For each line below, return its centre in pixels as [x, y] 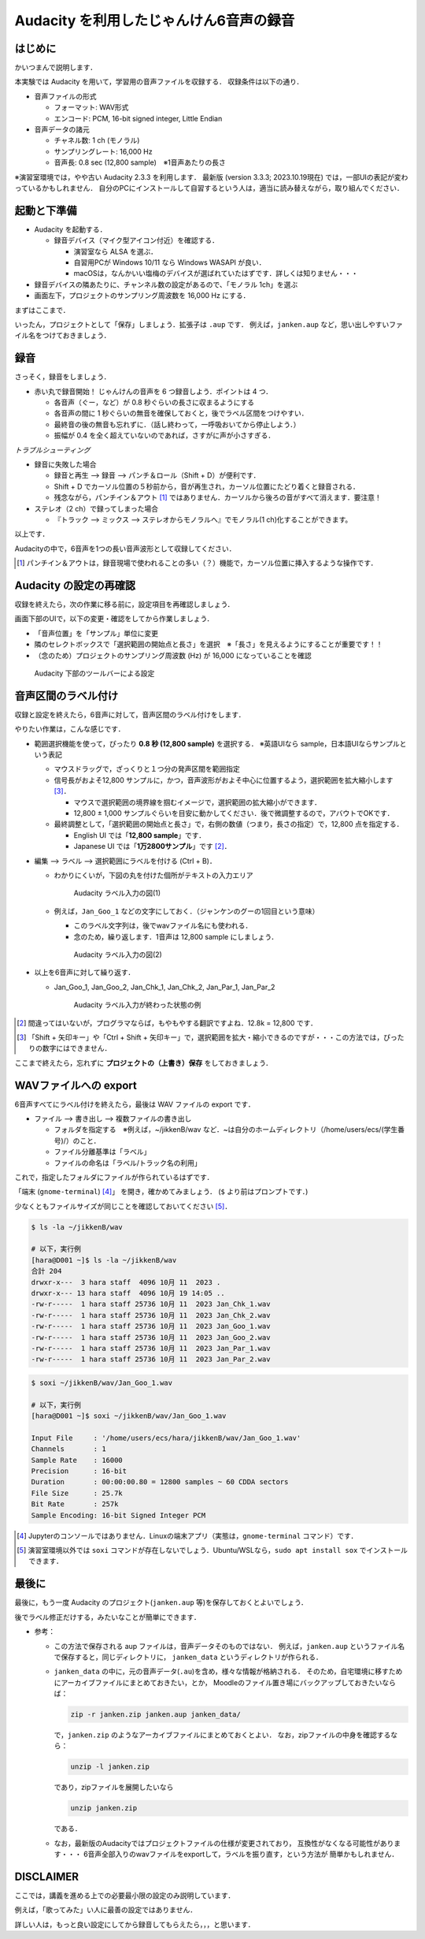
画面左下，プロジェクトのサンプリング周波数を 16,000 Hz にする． [142, 296]
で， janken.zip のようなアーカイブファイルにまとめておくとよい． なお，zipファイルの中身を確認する [222, 1735]
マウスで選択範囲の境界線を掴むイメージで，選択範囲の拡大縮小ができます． [198, 802]
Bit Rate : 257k [75, 1504]
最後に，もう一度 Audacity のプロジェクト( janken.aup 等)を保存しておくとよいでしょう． [161, 1602]
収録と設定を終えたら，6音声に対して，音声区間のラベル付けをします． [130, 714]
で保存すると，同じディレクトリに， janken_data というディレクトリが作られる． [188, 1657]
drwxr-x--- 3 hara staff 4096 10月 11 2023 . [126, 1282]
